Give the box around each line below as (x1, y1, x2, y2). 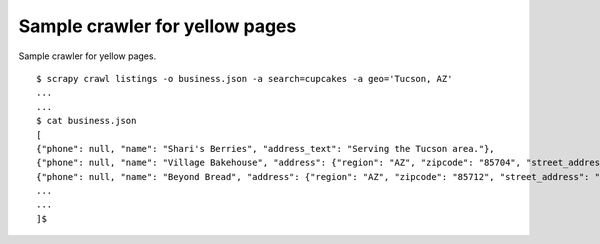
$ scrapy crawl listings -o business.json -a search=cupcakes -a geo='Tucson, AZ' (36, 73, 453, 84)
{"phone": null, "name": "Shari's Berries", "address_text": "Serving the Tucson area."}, (36, 143, 495, 154)
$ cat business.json (36, 115, 137, 127)
